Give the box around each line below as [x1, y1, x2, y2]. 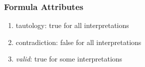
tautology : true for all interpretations [15, 20, 129, 30]
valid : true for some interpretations [15, 53, 123, 64]
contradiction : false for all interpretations [15, 36, 142, 47]
